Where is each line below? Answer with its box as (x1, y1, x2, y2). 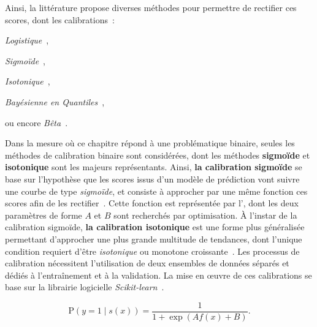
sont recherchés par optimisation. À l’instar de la (113, 208, 297, 221)
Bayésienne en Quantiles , (5, 95, 105, 108)
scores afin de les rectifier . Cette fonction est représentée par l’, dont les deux (5, 197, 299, 209)
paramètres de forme (5, 208, 82, 221)
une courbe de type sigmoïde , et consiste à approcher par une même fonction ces (5, 184, 308, 197)
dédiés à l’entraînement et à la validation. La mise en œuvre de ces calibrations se (5, 268, 312, 281)
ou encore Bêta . (5, 116, 68, 129)
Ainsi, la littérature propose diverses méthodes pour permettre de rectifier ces (5, 1, 297, 13)
